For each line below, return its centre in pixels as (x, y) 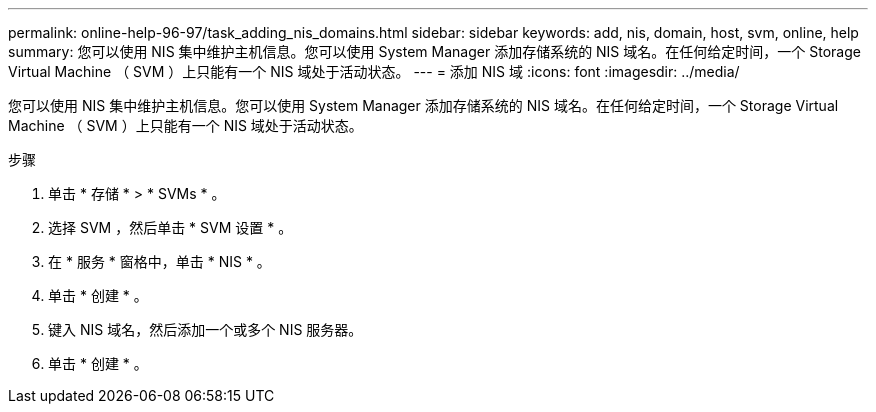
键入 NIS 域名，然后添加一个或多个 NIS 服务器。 (205, 329)
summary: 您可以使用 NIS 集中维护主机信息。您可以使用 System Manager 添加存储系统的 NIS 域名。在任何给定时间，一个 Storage (434, 51)
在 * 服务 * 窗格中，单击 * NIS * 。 (159, 261)
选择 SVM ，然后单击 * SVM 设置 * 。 (170, 227)
